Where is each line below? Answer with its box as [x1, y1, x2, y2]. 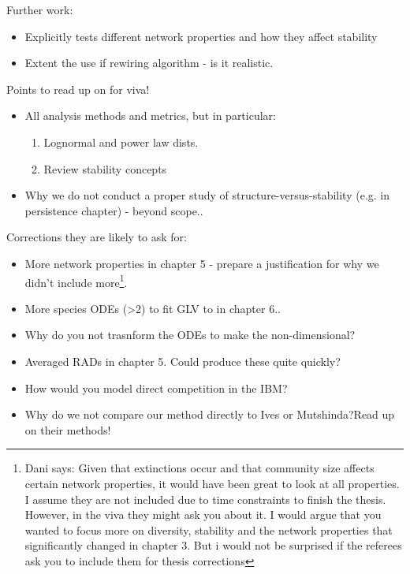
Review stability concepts [43, 160, 167, 177]
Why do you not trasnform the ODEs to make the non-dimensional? [24, 326, 356, 343]
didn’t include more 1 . [24, 271, 128, 290]
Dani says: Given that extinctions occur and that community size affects [24, 460, 375, 476]
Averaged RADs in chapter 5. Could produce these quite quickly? [24, 352, 341, 369]
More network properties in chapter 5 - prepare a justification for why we [24, 255, 379, 271]
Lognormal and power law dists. [43, 133, 199, 150]
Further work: [6, 2, 73, 17]
